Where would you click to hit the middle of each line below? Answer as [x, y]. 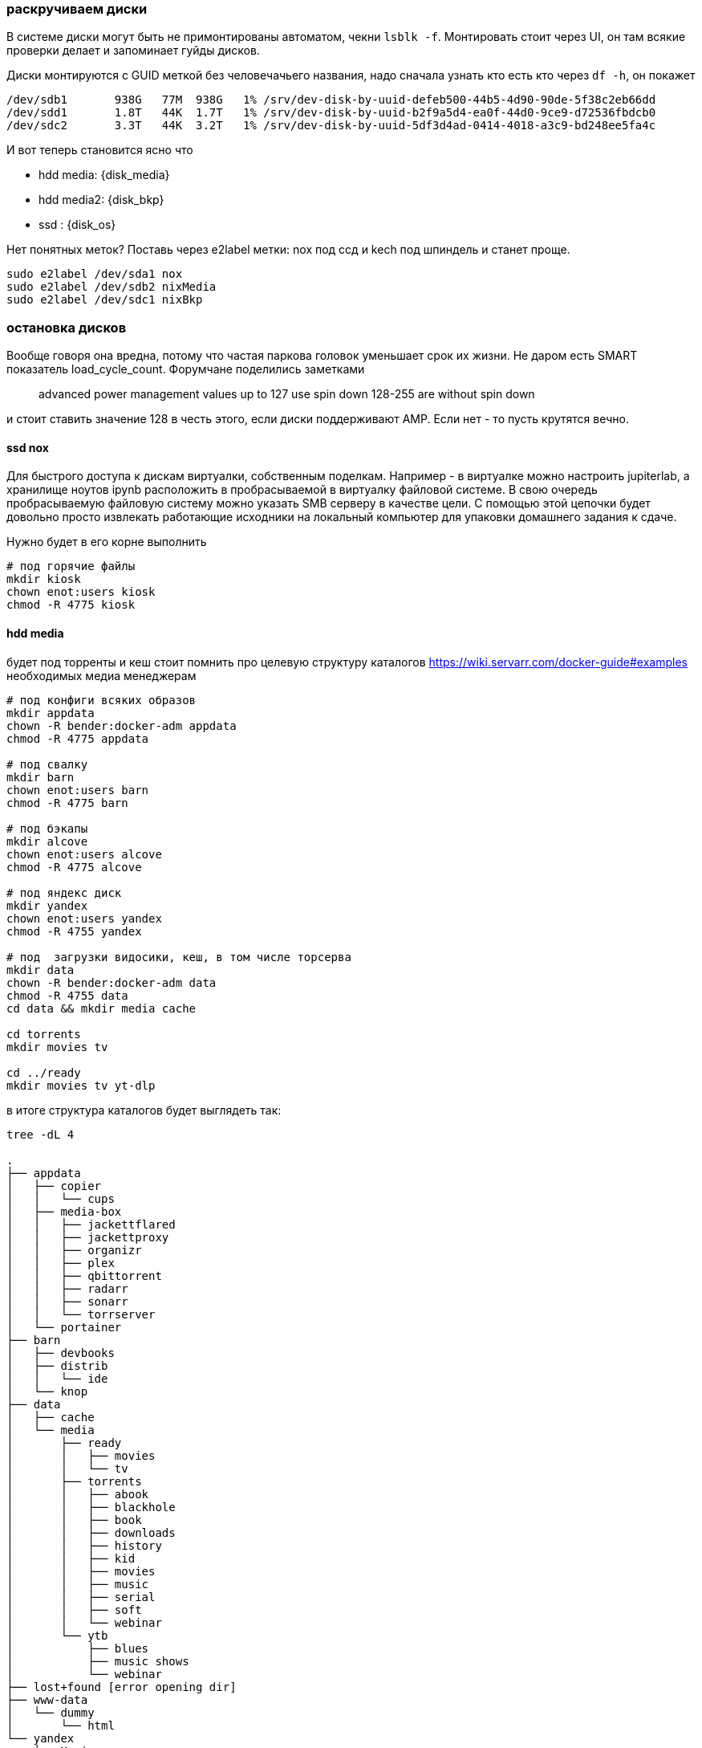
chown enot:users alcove [84, 854]
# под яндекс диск [64, 892]
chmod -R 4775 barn [67, 803]
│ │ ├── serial [81, 1597]
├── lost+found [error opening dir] [122, 1687]
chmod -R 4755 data [67, 995]
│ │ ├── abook [78, 1494]
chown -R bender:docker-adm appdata [122, 725]
